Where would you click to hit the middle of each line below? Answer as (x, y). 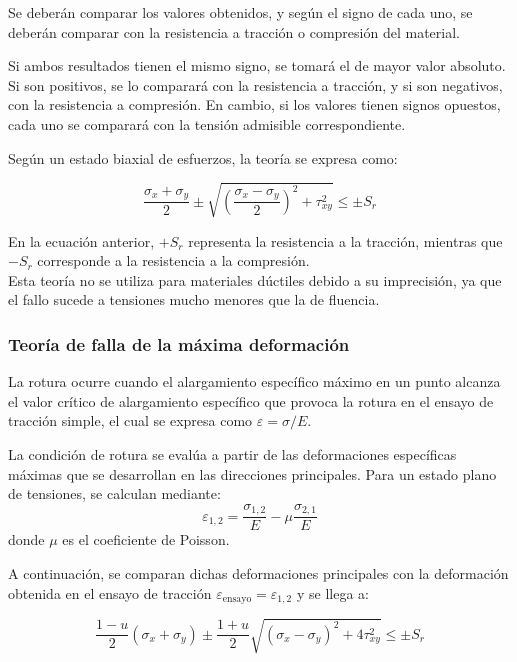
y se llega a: (332, 592)
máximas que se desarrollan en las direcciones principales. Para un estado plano (252, 473)
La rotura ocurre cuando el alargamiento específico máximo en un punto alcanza (254, 381)
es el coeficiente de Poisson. (146, 539)
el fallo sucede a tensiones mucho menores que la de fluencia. (194, 299)
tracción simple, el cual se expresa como (130, 420)
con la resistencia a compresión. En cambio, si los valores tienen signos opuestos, (254, 104)
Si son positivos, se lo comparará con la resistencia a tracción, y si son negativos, (255, 84)
